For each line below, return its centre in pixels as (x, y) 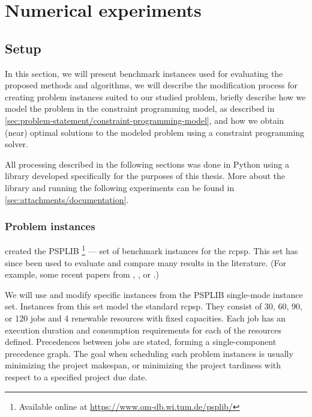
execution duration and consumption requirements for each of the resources (143, 330)
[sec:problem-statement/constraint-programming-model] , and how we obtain (145, 120)
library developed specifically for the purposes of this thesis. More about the (145, 176)
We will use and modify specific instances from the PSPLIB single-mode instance (154, 294)
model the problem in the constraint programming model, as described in (140, 108)
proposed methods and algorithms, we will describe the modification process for (151, 85)
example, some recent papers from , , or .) (82, 274)
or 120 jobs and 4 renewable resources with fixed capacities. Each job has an (145, 318)
